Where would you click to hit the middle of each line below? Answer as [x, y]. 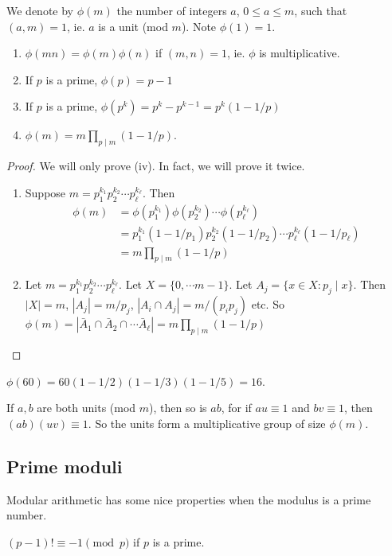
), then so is [178, 408]
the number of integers [172, 10]
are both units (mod [86, 408]
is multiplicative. [300, 53]
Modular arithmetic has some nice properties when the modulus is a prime [189, 499]
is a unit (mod [133, 26]
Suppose [45, 192]
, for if [236, 408]
